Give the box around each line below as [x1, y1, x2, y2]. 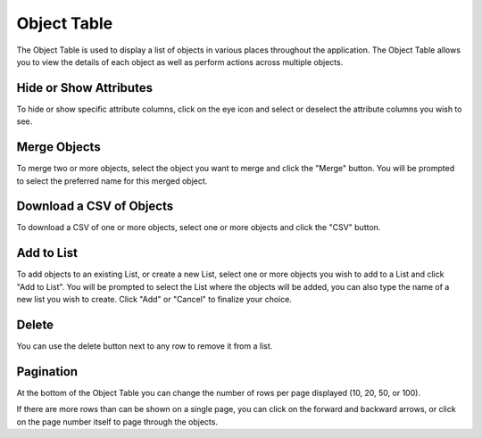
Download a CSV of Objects [16, 199, 174, 214]
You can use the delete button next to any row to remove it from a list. [16, 341, 273, 351]
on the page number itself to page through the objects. [16, 416, 219, 427]
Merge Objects [16, 139, 102, 155]
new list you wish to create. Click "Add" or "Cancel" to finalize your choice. [16, 294, 292, 305]
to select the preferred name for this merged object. [16, 175, 208, 186]
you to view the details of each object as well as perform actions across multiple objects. [16, 56, 344, 67]
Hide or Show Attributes [16, 80, 154, 95]
